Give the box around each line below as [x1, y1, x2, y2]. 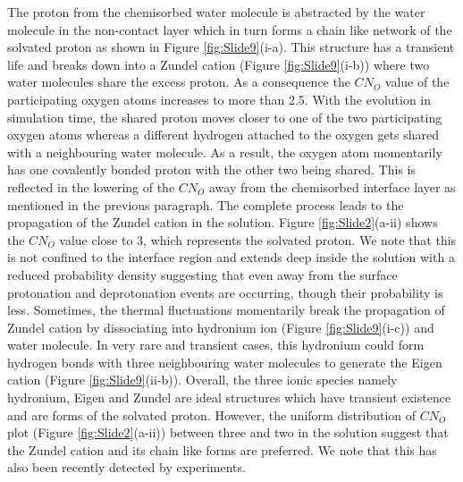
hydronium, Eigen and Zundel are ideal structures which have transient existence [7, 388, 451, 407]
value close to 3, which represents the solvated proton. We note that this [59, 230, 457, 249]
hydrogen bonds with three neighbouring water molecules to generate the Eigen [7, 352, 442, 371]
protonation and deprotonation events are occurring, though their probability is [7, 283, 443, 301]
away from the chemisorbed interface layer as [208, 177, 456, 196]
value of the [384, 72, 450, 91]
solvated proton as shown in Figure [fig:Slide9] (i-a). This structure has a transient [7, 38, 455, 56]
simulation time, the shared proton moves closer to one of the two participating [7, 107, 442, 126]
